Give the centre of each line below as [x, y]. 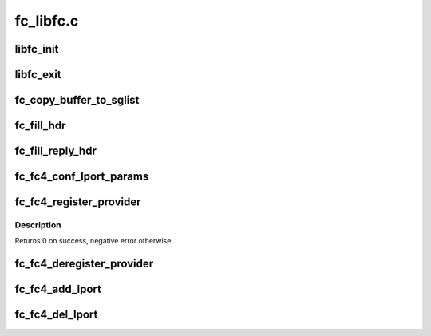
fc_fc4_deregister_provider [84, 264]
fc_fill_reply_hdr [56, 151]
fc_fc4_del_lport [56, 315]
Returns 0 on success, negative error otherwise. [94, 241]
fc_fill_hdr [40, 126]
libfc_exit [38, 75]
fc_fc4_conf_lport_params [82, 177]
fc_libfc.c [47, 21]
